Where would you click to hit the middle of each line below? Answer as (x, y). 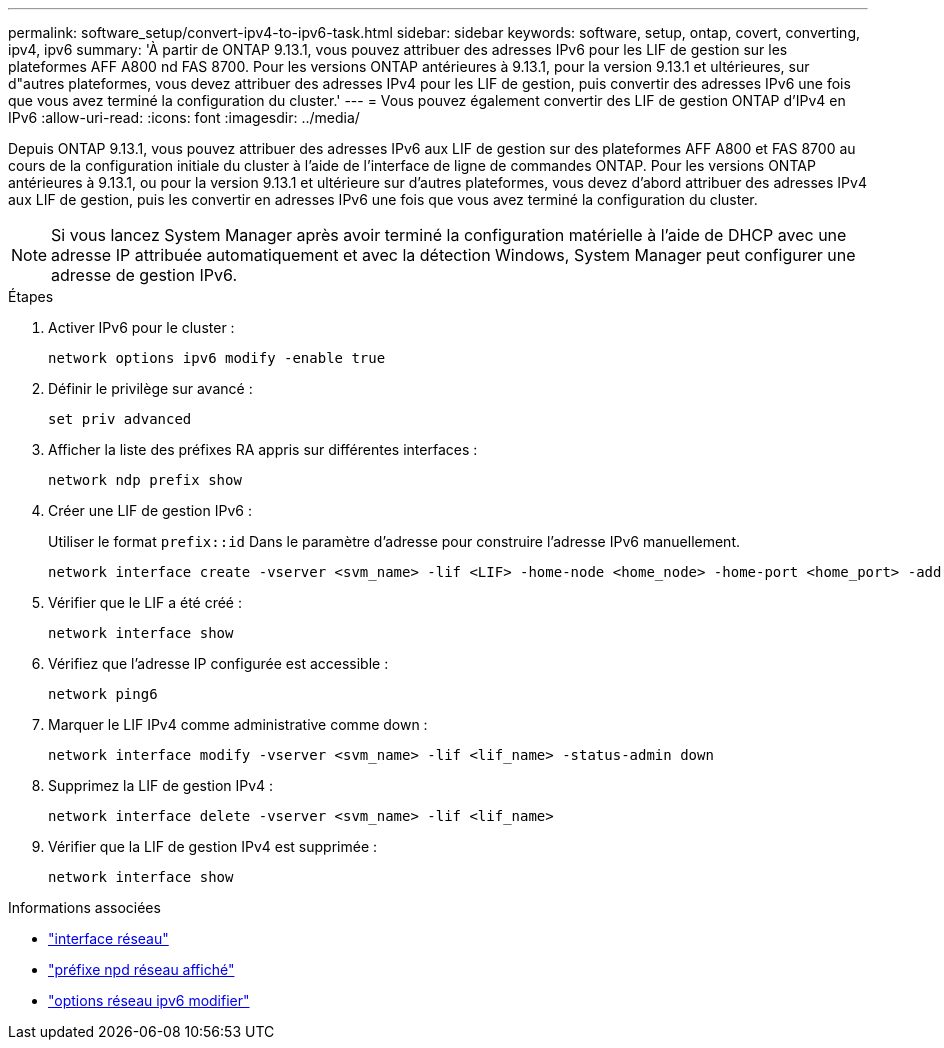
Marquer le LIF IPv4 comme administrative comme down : (238, 724)
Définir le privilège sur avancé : (150, 388)
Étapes (31, 296)
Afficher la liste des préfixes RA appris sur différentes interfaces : (263, 449)
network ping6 (103, 694)
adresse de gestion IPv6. (144, 275)
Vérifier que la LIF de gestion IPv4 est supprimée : (213, 846)
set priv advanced (120, 419)
